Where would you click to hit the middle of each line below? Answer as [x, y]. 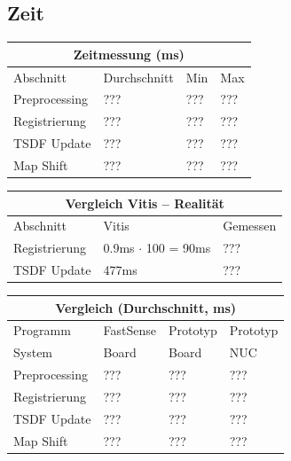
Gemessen [250, 226]
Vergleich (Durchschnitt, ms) [146, 307]
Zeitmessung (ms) [129, 54]
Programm [42, 330]
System [33, 352]
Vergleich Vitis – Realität [145, 203]
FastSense [130, 330]
